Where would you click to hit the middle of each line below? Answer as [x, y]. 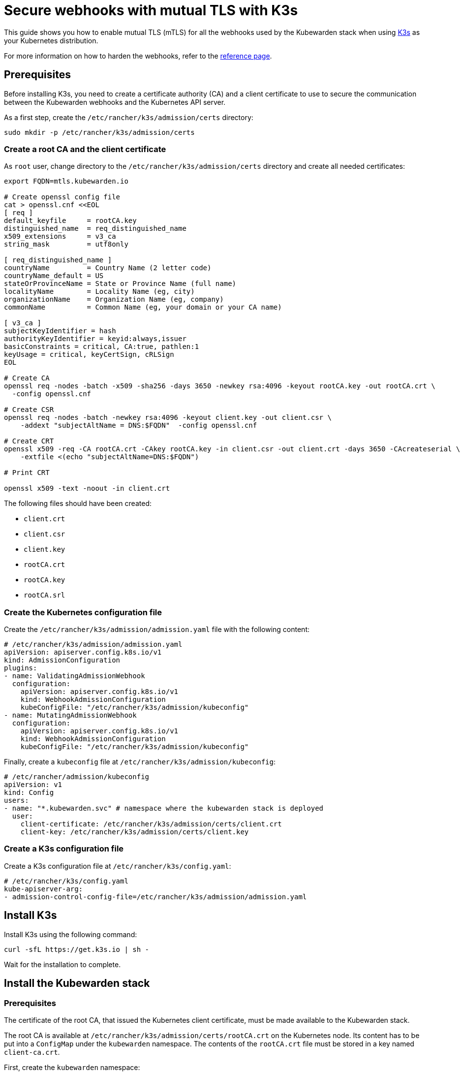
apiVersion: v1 [33, 785]
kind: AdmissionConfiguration [62, 660]
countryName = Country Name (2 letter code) [108, 268]
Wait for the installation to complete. [62, 964]
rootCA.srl [45, 595]
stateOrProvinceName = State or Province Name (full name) [120, 284]
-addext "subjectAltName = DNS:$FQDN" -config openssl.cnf [139, 426]
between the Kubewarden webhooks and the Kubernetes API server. [115, 102]
